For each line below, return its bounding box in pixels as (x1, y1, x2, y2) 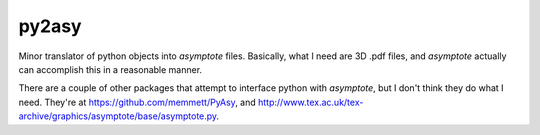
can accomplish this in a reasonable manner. (18, 63, 203, 75)
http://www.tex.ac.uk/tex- (258, 96, 364, 108)
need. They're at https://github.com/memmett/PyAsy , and (18, 96, 257, 108)
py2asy (18, 15, 82, 37)
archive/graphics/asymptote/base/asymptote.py (18, 110, 217, 122)
